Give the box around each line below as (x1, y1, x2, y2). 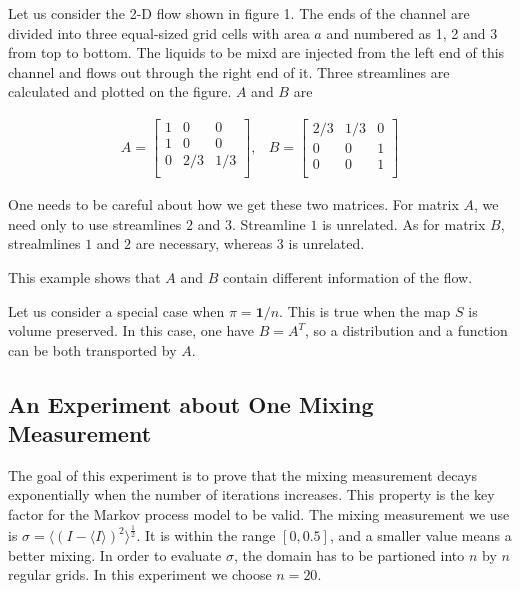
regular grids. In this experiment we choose (8, 564, 272, 585)
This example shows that (8, 266, 161, 287)
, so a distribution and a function (305, 320, 508, 341)
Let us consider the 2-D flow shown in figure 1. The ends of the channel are (8, 3, 470, 23)
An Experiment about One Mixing (8, 388, 374, 419)
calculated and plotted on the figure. (8, 81, 232, 102)
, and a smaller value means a (329, 525, 512, 546)
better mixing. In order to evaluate (8, 544, 222, 565)
